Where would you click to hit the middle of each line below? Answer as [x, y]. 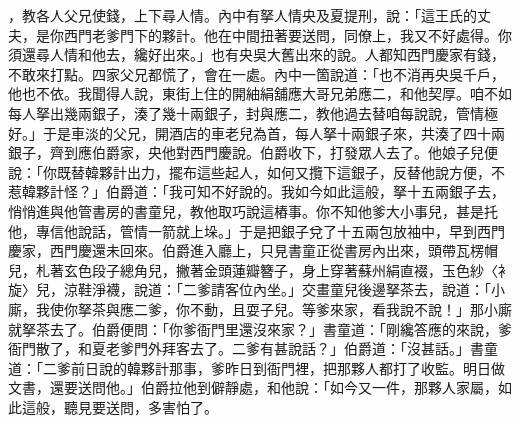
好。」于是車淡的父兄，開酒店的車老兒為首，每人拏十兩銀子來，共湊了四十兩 [256, 132]
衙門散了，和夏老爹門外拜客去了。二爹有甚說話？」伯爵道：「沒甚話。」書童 [253, 348]
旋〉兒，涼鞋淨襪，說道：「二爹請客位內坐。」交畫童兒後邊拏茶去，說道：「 [249, 289]
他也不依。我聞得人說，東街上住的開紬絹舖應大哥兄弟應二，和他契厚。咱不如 [260, 93]
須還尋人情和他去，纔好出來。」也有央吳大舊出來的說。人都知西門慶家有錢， [256, 54]
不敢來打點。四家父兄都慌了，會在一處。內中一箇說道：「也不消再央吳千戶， [256, 73]
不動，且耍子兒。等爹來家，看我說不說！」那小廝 [350, 308]
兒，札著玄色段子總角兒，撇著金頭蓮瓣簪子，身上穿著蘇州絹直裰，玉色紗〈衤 [260, 269]
